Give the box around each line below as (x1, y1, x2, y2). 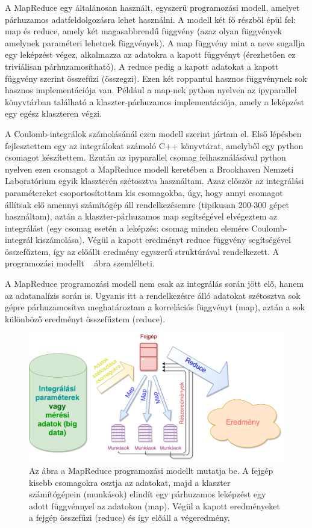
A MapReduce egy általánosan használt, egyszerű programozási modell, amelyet (5, 1, 300, 13)
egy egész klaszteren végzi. (5, 107, 102, 120)
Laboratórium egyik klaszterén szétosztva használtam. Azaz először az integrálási (5, 174, 304, 187)
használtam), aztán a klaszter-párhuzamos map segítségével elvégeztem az (5, 210, 278, 223)
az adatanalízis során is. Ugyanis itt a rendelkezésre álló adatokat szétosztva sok (5, 289, 301, 301)
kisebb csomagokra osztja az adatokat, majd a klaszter (29, 476, 231, 488)
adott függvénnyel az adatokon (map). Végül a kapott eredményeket (29, 499, 280, 512)
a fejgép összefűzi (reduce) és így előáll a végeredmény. (29, 511, 230, 524)
